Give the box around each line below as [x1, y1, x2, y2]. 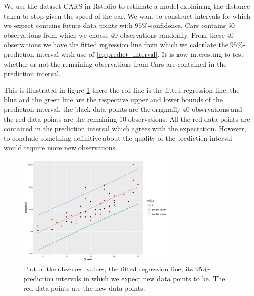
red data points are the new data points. [24, 283, 145, 293]
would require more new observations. [4, 142, 117, 153]
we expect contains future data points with [4, 20, 133, 30]
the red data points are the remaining [4, 113, 117, 124]
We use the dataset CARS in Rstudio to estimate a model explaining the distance [4, 1, 250, 11]
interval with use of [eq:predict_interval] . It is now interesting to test [36, 49, 244, 59]
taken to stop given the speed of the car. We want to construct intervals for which [4, 10, 251, 21]
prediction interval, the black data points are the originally [4, 104, 180, 114]
